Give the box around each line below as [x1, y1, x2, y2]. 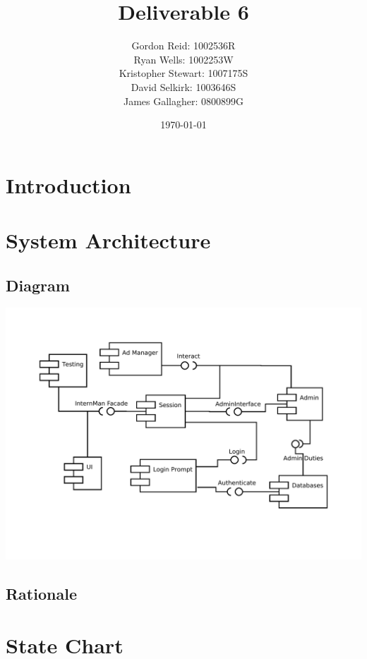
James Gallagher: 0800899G [123, 93, 244, 108]
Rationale [6, 582, 77, 604]
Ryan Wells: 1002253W [133, 52, 234, 66]
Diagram [6, 274, 70, 296]
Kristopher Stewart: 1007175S [119, 66, 248, 80]
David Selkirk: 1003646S [131, 79, 236, 94]
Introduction [6, 170, 131, 199]
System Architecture [6, 226, 211, 255]
